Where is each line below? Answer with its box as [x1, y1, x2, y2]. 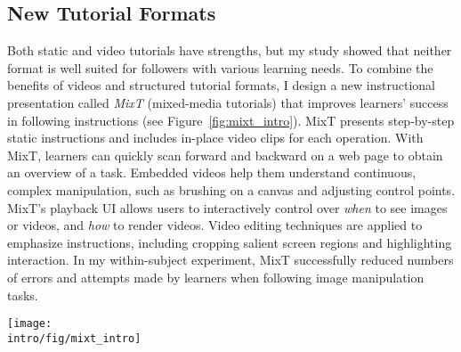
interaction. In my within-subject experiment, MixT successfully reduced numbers [7, 250, 454, 269]
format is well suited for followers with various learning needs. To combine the [7, 58, 433, 77]
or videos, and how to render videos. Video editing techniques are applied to [7, 216, 423, 234]
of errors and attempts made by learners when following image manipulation [7, 267, 425, 286]
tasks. [7, 285, 38, 304]
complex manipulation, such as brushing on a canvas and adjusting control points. [7, 180, 456, 199]
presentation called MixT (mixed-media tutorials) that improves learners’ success [7, 93, 449, 111]
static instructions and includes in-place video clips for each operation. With [7, 128, 424, 147]
